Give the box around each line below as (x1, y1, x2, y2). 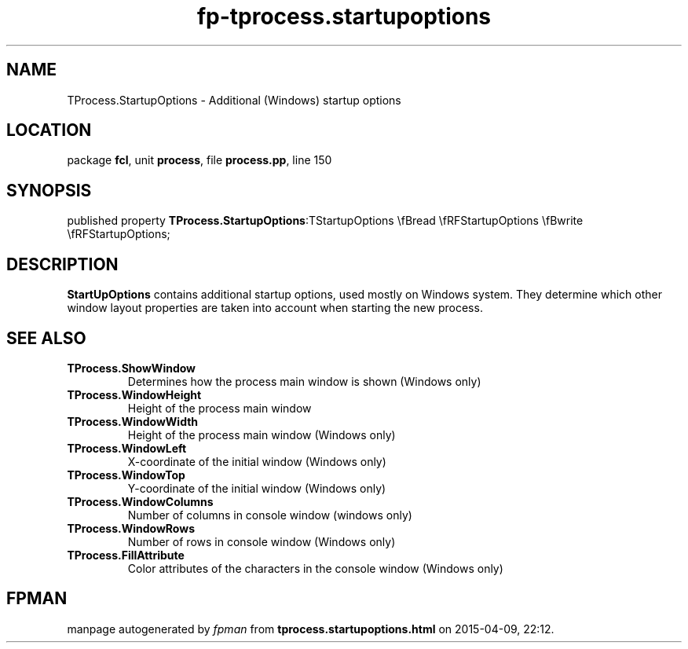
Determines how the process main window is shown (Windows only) (127, 374, 481, 388)
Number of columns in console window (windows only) (127, 508, 412, 522)
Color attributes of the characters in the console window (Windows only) (127, 561, 503, 575)
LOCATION (6, 120, 92, 141)
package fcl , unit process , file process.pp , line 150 (67, 153, 332, 167)
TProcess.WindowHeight (67, 387, 202, 401)
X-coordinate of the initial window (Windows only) (127, 454, 386, 468)
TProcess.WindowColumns (67, 494, 214, 508)
